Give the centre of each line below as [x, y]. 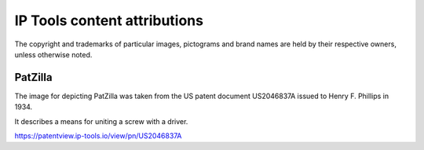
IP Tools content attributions [109, 20]
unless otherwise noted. [53, 54]
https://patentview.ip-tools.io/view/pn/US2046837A [98, 136]
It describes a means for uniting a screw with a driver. [101, 121]
